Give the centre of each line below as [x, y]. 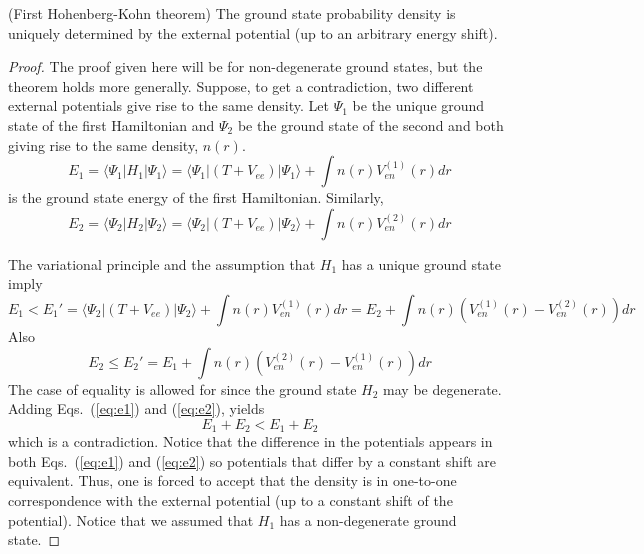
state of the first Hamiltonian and [111, 124]
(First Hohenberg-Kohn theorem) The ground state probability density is [232, 13]
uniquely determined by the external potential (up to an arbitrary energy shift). [253, 32]
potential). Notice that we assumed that [131, 519]
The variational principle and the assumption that [162, 263]
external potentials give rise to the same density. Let [168, 105]
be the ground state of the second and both [370, 124]
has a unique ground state [421, 263]
